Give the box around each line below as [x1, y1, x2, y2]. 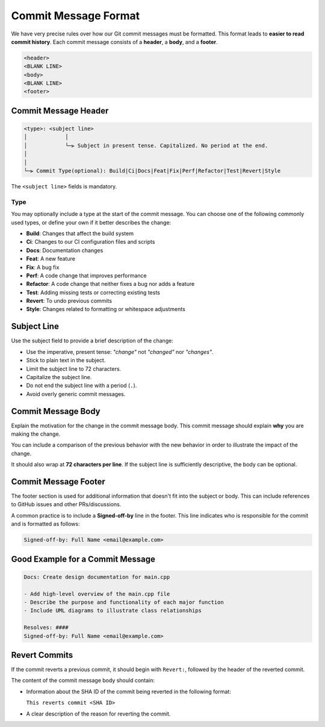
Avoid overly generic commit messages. [26, 390, 126, 397]
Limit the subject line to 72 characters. [26, 365, 122, 373]
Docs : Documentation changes [26, 247, 104, 254]
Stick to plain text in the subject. [26, 357, 106, 364]
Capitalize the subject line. [26, 373, 92, 380]
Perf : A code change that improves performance [26, 271, 147, 279]
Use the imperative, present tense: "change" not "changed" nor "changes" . [26, 348, 214, 355]
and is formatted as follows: [11, 521, 80, 528]
